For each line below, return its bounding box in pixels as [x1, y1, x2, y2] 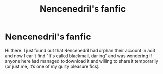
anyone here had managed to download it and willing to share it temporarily [5, 58, 159, 64]
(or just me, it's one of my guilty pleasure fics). [5, 63, 100, 69]
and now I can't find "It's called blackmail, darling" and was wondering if [5, 53, 152, 59]
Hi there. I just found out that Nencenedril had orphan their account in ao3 [5, 47, 156, 53]
